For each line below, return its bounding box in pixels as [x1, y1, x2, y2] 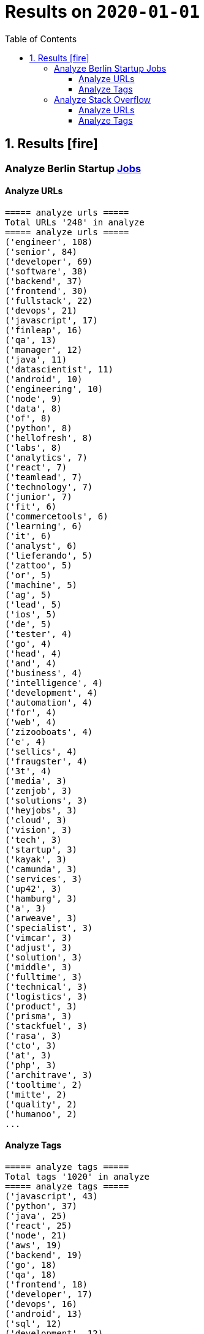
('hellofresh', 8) [5, 432, 93, 443]
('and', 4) [5, 658, 57, 668]
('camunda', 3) [5, 864, 78, 874]
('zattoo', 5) [5, 560, 72, 570]
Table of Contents [5, 33, 77, 44]
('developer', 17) [5, 1289, 93, 1300]
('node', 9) [5, 393, 62, 404]
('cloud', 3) [5, 815, 67, 825]
